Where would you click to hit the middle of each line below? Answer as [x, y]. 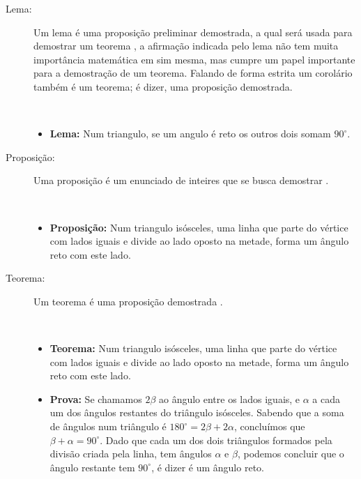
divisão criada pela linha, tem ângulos [131, 454]
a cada [327, 398]
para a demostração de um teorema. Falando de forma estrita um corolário [193, 73]
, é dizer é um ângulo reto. [208, 467]
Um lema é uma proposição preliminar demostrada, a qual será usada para [193, 32]
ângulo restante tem [92, 467]
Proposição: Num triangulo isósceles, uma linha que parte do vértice [199, 227]
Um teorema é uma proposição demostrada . [128, 301]
